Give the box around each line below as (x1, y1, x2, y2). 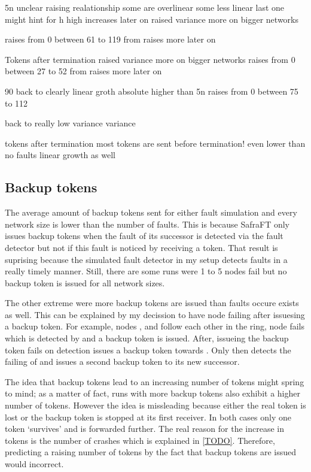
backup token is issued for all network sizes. (5, 276, 165, 289)
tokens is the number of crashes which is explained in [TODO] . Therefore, (5, 434, 275, 446)
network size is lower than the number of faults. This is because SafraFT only (5, 217, 290, 230)
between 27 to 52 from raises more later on (5, 65, 162, 77)
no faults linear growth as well (5, 149, 115, 161)
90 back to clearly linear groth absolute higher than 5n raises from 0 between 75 (5, 84, 298, 97)
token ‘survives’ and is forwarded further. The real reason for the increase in (5, 422, 285, 435)
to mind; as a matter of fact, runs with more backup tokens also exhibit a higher (5, 387, 300, 400)
